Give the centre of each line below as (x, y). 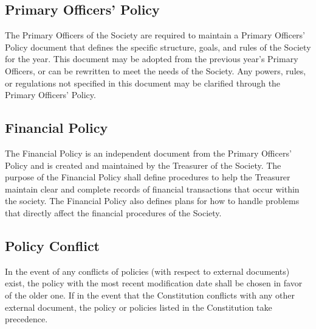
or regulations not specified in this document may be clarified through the (143, 83)
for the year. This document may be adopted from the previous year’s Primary (152, 59)
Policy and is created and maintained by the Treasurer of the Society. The (143, 165)
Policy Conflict (53, 245)
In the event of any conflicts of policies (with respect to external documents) (147, 271)
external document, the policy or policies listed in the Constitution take (139, 307)
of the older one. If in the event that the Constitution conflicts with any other (150, 295)
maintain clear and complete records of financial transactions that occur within (152, 189)
